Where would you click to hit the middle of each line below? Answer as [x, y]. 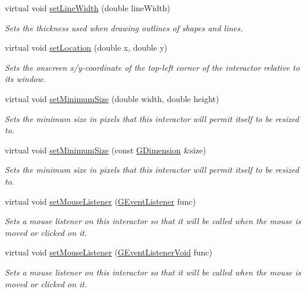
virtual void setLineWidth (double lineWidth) [88, 8]
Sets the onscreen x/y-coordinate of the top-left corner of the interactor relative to [152, 67]
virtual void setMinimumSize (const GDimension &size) [106, 150]
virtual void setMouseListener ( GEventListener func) [100, 201]
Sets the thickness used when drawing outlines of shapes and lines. [124, 27]
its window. [25, 79]
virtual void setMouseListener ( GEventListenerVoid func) [108, 252]
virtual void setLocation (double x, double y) [86, 47]
